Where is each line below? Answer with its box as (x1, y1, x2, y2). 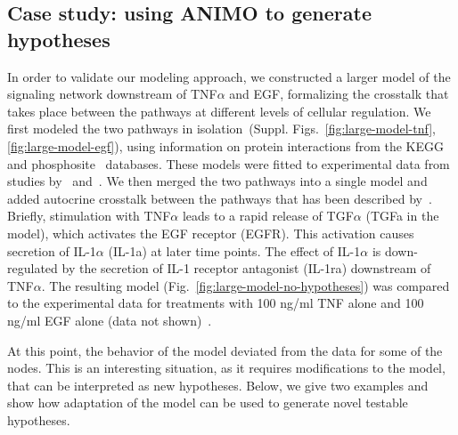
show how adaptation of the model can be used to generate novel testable (7, 393, 408, 412)
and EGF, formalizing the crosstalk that (229, 85, 449, 103)
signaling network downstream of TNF (7, 85, 217, 103)
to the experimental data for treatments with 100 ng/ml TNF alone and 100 (7, 294, 424, 312)
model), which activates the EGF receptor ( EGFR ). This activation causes (7, 223, 414, 242)
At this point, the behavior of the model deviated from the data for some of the (7, 341, 443, 359)
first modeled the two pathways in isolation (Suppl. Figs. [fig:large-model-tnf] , (7, 119, 436, 138)
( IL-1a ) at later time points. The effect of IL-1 (108, 241, 361, 260)
